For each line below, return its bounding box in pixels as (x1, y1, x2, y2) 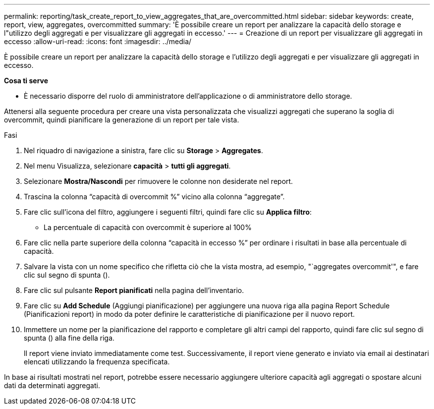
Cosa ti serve (4, 76, 49, 85)
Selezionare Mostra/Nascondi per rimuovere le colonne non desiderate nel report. (24, 177, 293, 185)
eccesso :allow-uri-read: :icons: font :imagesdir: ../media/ (4, 37, 192, 46)
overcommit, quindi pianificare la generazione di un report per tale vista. (4, 116, 239, 124)
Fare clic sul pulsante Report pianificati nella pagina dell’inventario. (24, 286, 244, 294)
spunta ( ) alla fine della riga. (24, 334, 115, 342)
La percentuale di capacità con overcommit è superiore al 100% (44, 223, 252, 232)
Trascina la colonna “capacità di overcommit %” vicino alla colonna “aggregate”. (24, 192, 285, 201)
